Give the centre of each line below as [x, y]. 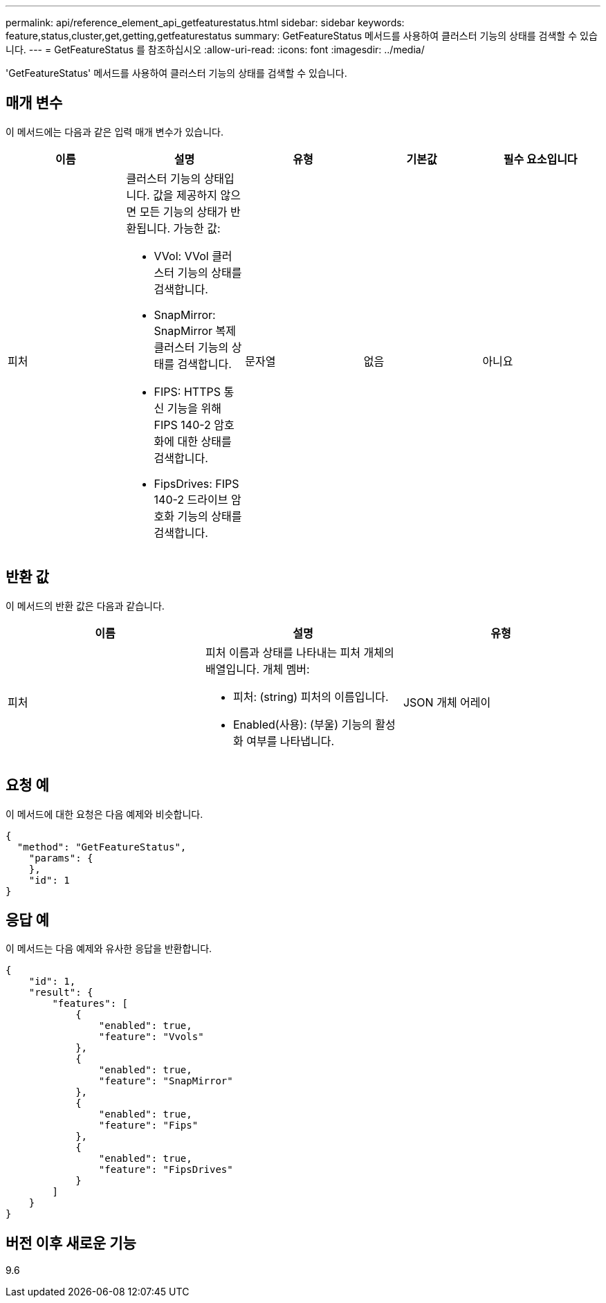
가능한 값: [197, 228]
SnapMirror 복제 [195, 330]
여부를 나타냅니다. [291, 741]
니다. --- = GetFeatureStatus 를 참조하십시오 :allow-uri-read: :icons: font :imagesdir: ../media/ [215, 49]
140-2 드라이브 [191, 499]
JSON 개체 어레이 [447, 702]
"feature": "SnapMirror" [166, 1081]
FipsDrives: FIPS [196, 483]
